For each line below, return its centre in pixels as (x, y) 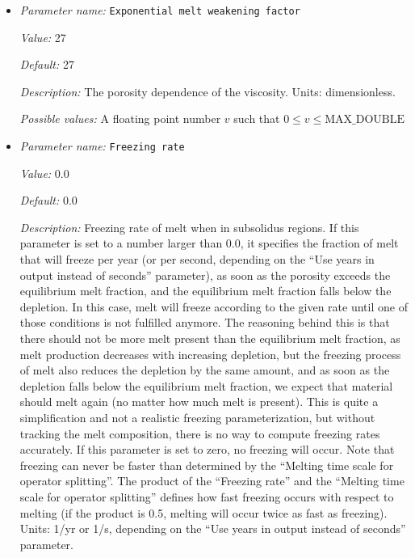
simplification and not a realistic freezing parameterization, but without (197, 417)
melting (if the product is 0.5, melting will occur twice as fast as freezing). (203, 512)
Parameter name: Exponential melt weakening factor (160, 10)
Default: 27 (47, 64)
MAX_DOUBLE (365, 120)
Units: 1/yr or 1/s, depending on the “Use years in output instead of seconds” (213, 528)
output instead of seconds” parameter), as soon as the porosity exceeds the (205, 275)
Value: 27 (43, 37)
